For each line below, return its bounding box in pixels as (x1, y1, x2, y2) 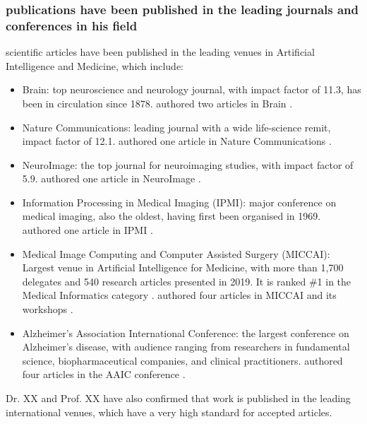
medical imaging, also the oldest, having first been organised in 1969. (22, 208, 321, 223)
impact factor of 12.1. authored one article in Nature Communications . (22, 134, 332, 148)
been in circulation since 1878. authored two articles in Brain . (22, 95, 293, 110)
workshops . (22, 302, 73, 317)
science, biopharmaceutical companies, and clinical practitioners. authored (22, 353, 343, 367)
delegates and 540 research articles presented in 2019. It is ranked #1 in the (22, 273, 351, 288)
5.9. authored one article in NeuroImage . (22, 171, 201, 186)
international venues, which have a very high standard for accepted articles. (6, 404, 332, 419)
